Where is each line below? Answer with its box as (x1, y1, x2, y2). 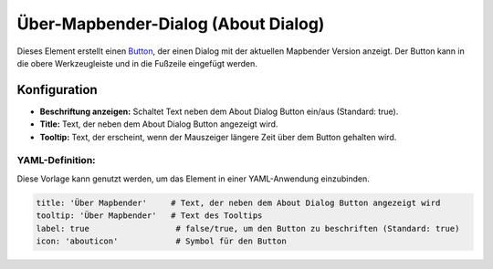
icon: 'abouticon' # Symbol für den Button (36, 235, 287, 246)
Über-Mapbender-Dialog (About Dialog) (16, 14, 325, 34)
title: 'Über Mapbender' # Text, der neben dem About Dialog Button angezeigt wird (36, 197, 441, 208)
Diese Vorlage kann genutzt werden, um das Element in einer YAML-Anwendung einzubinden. (16, 173, 370, 184)
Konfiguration (16, 82, 98, 98)
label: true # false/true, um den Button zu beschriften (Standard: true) (36, 223, 460, 233)
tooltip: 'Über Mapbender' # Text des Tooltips (36, 211, 263, 221)
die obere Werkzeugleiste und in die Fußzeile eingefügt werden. (16, 57, 257, 68)
